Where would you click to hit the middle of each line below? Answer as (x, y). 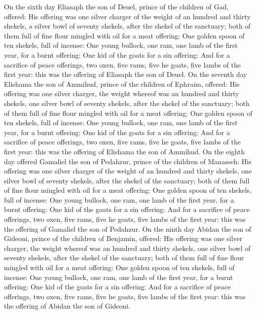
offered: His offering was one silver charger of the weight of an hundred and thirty (127, 16)
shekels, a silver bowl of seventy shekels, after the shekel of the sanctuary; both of (127, 26)
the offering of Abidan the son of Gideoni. (67, 306)
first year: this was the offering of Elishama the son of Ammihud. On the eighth (124, 151)
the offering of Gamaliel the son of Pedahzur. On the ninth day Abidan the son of (128, 228)
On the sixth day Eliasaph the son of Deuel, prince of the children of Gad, (116, 6)
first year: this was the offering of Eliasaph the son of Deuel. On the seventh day (126, 74)
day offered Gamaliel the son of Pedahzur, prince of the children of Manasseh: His (128, 161)
